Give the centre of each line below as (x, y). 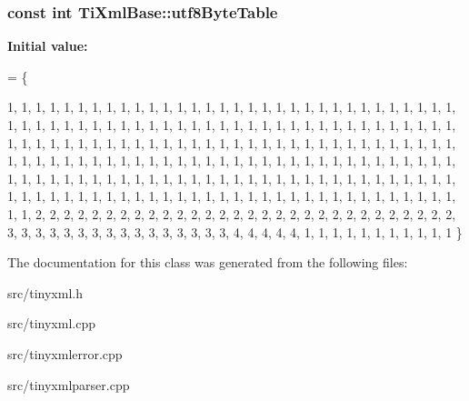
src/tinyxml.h (45, 292)
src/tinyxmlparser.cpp (69, 384)
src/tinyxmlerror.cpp (65, 353)
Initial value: (48, 46)
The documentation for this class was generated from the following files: (208, 262)
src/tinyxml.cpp (51, 323)
